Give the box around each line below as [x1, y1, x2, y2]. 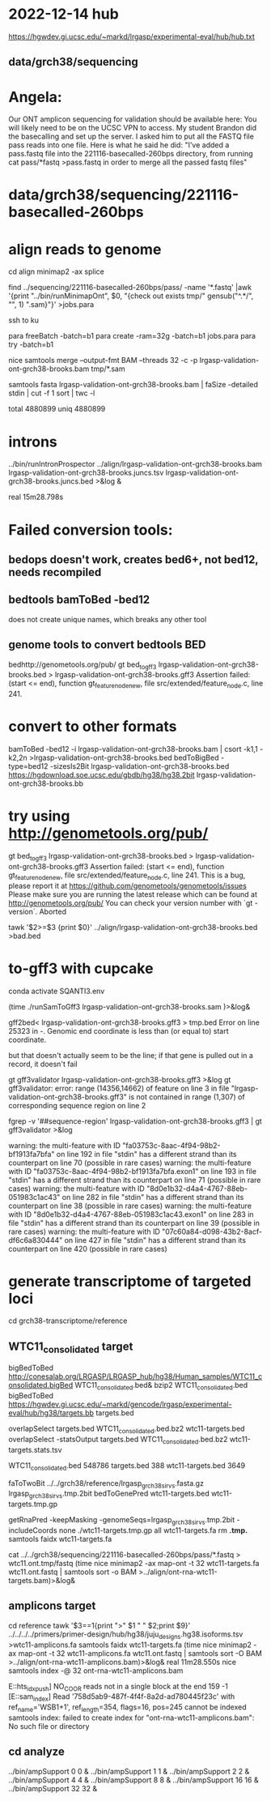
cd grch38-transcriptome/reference [8, 1316, 128, 1325]
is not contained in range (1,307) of [129, 1091, 245, 1102]
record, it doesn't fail [8, 1059, 78, 1069]
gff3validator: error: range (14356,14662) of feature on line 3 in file [8, 1083, 230, 1093]
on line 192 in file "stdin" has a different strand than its [56, 1149, 237, 1159]
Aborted [39, 907, 67, 916]
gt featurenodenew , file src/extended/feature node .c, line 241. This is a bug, [8, 870, 246, 881]
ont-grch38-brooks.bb [8, 779, 83, 788]
